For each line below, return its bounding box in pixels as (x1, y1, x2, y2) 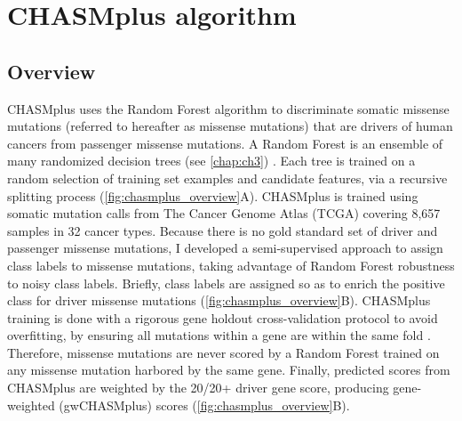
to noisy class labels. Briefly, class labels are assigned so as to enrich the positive (7, 273, 445, 292)
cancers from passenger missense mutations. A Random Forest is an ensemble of (7, 134, 443, 152)
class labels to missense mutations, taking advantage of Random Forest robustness (7, 255, 455, 274)
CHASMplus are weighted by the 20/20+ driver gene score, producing (7, 378, 389, 397)
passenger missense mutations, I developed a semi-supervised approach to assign (7, 239, 443, 257)
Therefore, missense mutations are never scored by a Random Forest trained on (7, 343, 440, 361)
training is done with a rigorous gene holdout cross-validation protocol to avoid (7, 308, 438, 327)
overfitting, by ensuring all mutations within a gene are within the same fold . (7, 326, 431, 344)
